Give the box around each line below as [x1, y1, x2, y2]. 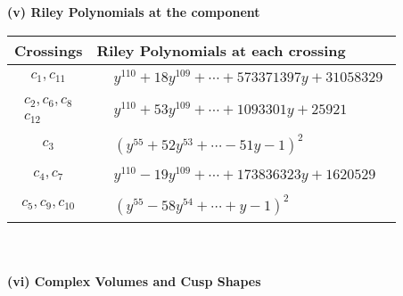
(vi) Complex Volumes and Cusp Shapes [7, 271, 261, 290]
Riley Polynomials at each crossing [96, 39, 346, 61]
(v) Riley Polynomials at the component [7, 3, 260, 21]
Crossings [14, 39, 83, 61]
